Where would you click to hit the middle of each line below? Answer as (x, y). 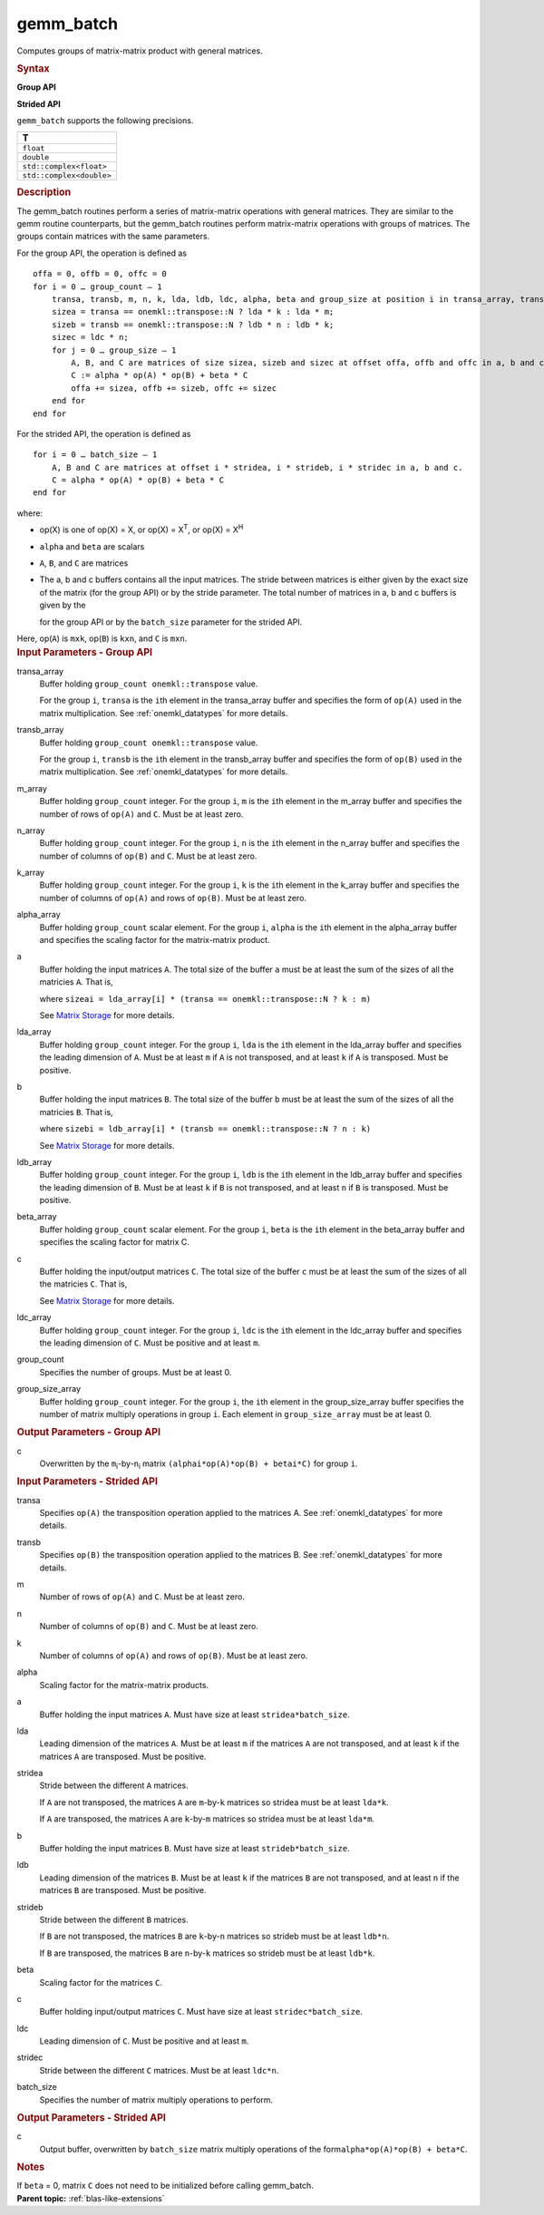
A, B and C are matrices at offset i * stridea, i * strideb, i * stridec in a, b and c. (257, 467)
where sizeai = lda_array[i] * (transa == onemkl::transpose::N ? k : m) (205, 998)
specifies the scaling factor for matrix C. (115, 1242)
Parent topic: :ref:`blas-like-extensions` (91, 2198)
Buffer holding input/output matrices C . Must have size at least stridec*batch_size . (201, 2012)
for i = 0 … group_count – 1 (97, 287)
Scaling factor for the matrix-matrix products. (124, 1685)
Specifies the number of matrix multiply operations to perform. (156, 2100)
